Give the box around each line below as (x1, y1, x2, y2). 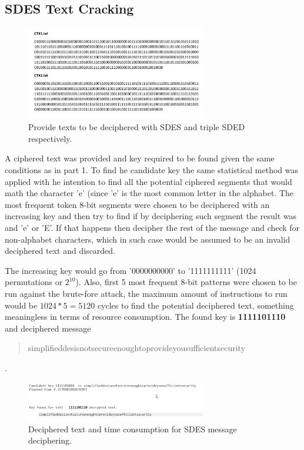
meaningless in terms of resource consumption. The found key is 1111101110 (5, 310, 286, 323)
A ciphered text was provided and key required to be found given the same (5, 152, 275, 164)
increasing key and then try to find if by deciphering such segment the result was (5, 210, 296, 222)
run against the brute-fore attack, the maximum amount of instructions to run (5, 287, 288, 299)
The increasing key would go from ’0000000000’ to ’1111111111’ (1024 (5, 264, 256, 276)
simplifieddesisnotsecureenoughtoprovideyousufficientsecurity (28, 342, 246, 354)
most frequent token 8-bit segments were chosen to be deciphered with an (5, 198, 270, 210)
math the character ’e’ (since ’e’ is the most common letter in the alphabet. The (5, 187, 294, 199)
